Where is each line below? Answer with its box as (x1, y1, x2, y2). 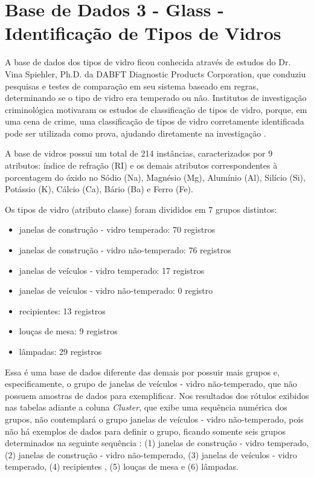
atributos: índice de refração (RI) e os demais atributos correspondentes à (5, 159, 278, 172)
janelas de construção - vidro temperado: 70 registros (19, 223, 216, 236)
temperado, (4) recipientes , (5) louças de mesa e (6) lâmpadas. (5, 460, 239, 473)
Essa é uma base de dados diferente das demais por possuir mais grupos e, (5, 365, 280, 378)
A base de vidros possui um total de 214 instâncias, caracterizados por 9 (5, 147, 273, 160)
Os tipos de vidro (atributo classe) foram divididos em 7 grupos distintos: (5, 203, 277, 215)
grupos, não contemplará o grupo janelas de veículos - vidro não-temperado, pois (5, 412, 304, 425)
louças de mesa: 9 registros (19, 325, 118, 337)
